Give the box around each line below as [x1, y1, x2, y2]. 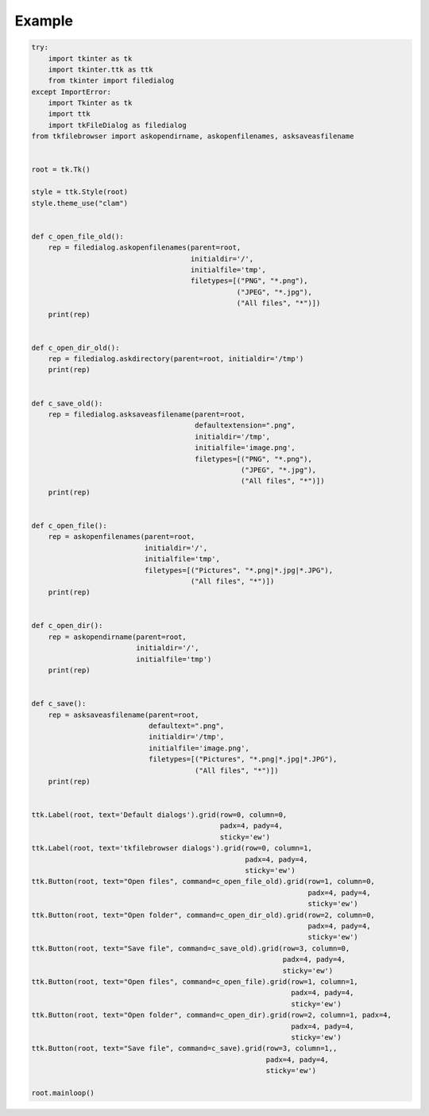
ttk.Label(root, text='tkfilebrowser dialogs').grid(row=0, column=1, [31, 843, 313, 853]
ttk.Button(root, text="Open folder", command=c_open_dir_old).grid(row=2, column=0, [31, 910, 375, 920]
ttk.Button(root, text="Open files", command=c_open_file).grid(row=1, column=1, [31, 977, 359, 986]
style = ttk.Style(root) [31, 188, 129, 196]
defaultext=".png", [148, 721, 225, 730]
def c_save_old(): [31, 398, 103, 408]
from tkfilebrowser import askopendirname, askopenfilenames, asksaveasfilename [31, 132, 354, 141]
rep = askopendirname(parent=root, [48, 632, 187, 641]
